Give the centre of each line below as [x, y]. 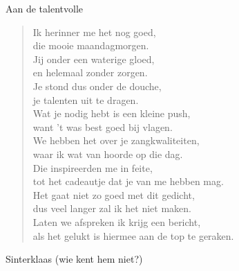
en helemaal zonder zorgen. [90, 72]
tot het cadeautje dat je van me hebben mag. [128, 181]
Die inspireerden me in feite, [93, 167]
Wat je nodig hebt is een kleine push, [112, 113]
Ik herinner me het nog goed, [94, 32]
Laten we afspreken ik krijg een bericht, [117, 221]
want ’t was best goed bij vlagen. [103, 126]
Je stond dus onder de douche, [97, 86]
